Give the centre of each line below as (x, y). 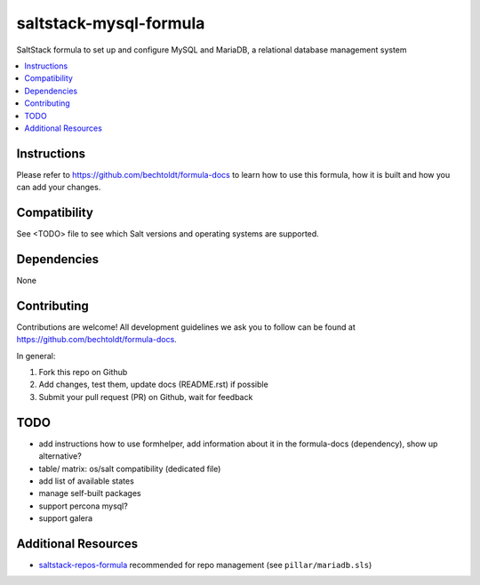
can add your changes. (59, 188)
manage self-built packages (90, 493)
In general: (36, 356)
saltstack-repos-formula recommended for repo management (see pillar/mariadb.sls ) (205, 565)
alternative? (60, 456)
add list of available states (87, 481)
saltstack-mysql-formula (111, 23)
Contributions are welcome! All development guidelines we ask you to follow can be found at (186, 327)
